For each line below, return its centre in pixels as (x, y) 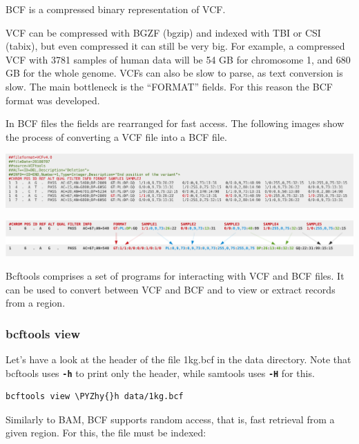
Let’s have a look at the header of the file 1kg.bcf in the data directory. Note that (178, 359)
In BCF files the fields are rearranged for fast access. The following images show (175, 123)
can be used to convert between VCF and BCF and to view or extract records (171, 289)
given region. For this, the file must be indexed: (106, 433)
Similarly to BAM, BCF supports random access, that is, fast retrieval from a (170, 419)
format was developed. (53, 100)
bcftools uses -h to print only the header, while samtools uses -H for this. (160, 373)
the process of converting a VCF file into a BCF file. (116, 136)
